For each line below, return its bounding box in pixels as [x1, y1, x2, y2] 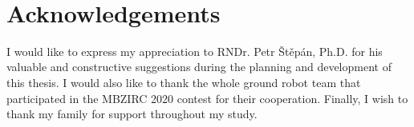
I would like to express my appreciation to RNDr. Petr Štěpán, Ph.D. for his [6, 42, 383, 59]
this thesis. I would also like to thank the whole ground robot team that [6, 73, 361, 90]
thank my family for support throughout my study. [6, 105, 258, 122]
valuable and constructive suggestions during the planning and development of [6, 58, 392, 75]
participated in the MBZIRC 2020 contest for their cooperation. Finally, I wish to [6, 89, 408, 106]
